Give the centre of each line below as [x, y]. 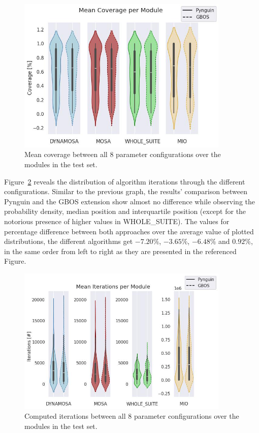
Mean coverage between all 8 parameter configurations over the [123, 154]
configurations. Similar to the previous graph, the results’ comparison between [126, 191]
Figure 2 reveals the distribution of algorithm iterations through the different [125, 181]
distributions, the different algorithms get [69, 241]
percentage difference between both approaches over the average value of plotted [129, 231]
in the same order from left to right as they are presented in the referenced [120, 251]
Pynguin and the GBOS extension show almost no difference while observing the [129, 201]
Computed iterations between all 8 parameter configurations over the [132, 416]
